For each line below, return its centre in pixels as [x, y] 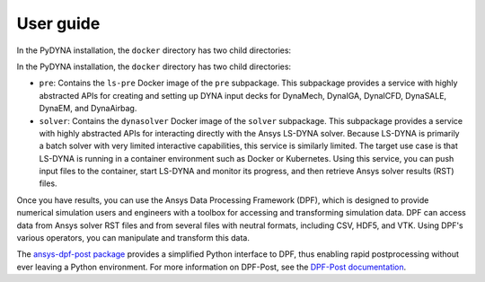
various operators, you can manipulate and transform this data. [133, 238]
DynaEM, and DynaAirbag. [88, 109]
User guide [58, 23]
